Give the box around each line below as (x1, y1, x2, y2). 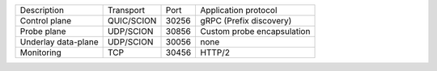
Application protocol (200, 5, 278, 15)
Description (19, 5, 65, 15)
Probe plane (19, 26, 66, 36)
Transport (107, 5, 146, 15)
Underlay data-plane (19, 36, 99, 48)
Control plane (19, 15, 72, 26)
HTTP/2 (200, 47, 231, 58)
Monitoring (19, 47, 62, 58)
